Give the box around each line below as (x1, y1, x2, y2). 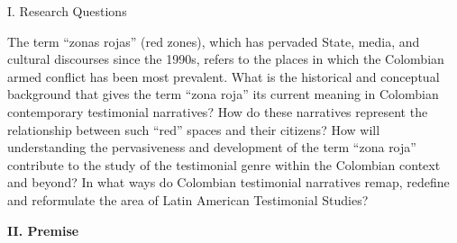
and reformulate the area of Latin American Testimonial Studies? (7, 190, 369, 209)
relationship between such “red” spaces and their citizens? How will (7, 120, 380, 139)
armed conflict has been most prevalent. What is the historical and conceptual (7, 67, 440, 85)
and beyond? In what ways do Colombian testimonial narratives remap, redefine (7, 173, 450, 192)
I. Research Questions (7, 2, 127, 20)
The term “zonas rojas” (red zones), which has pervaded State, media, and (7, 31, 420, 50)
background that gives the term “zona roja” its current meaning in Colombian (7, 85, 439, 103)
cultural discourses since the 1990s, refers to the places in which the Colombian (7, 49, 444, 68)
